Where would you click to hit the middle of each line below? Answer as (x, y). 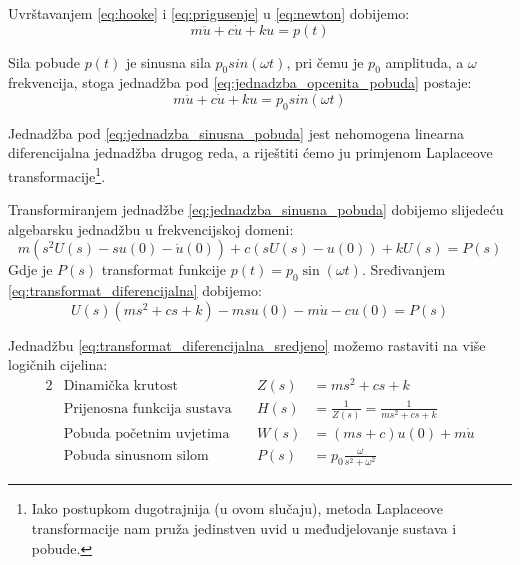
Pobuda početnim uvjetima (146, 433)
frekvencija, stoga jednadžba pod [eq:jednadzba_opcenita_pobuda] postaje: (240, 82)
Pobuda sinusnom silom (136, 455)
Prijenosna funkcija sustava (147, 408)
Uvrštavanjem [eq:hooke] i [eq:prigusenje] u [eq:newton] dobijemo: (209, 13)
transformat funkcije (164, 269)
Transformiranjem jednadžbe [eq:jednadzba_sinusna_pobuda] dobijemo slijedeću (256, 209)
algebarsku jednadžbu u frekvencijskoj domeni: (151, 228)
